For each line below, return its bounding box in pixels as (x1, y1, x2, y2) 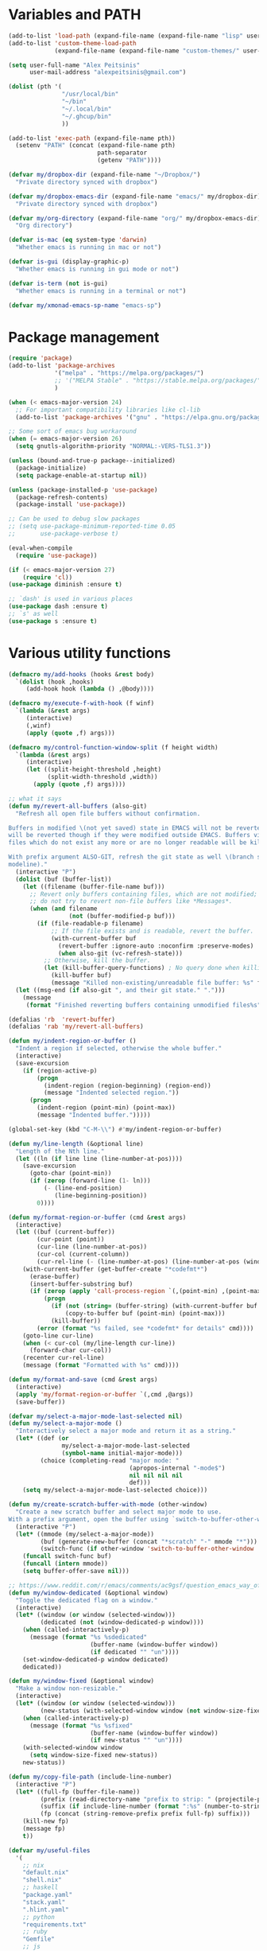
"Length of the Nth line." (15, 1147, 105, 1155)
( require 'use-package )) (15, 551, 98, 559)
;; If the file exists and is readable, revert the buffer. (50, 927, 254, 935)
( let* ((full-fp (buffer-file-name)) (15, 1788, 141, 1796)
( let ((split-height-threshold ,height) (25, 765, 161, 773)
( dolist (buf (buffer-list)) (15, 875, 112, 883)
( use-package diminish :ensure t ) (8, 581, 123, 589)
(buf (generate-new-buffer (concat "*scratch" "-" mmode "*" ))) (40, 1537, 258, 1545)
